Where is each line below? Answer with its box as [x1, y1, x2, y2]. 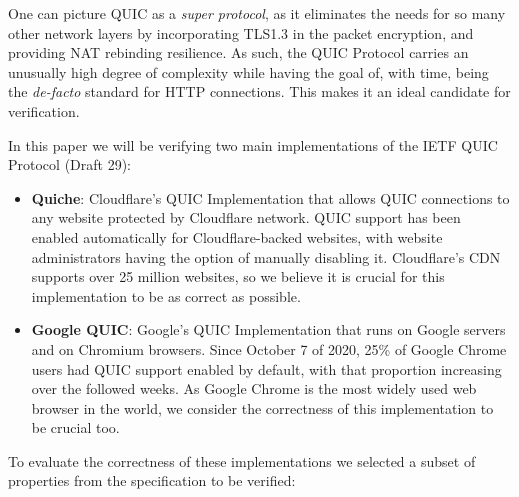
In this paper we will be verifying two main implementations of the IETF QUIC [8, 134, 498, 155]
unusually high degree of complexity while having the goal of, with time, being [8, 61, 489, 82]
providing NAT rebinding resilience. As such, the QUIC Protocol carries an [8, 42, 469, 63]
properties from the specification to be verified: [8, 470, 296, 491]
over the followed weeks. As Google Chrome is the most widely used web [31, 378, 477, 399]
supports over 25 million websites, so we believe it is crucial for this [31, 266, 445, 287]
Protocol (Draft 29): [8, 154, 131, 175]
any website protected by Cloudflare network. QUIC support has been [31, 207, 461, 228]
